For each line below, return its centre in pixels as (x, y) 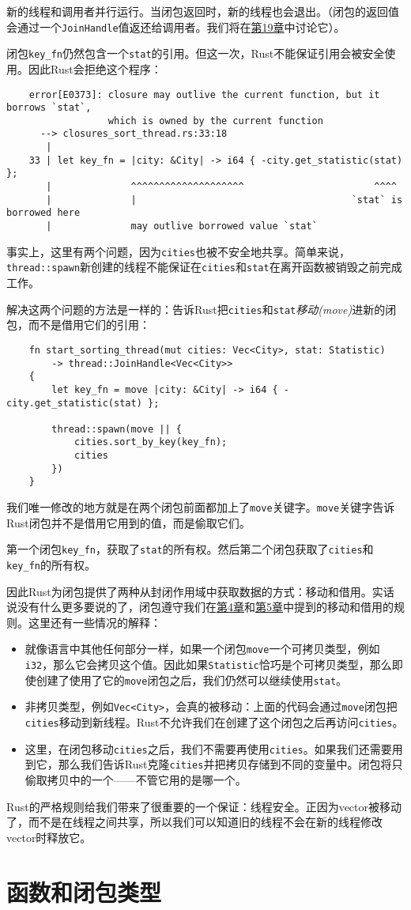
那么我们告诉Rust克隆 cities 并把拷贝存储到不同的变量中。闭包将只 (230, 764)
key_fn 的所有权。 (51, 565)
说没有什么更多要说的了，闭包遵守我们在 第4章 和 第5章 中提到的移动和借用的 (200, 607)
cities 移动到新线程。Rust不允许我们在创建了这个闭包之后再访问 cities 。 (214, 722)
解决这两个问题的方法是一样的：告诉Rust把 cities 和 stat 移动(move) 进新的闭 (202, 309)
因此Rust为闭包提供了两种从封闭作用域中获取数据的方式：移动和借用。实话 (200, 591)
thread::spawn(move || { (117, 429)
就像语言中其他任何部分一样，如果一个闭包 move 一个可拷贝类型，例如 (202, 649)
